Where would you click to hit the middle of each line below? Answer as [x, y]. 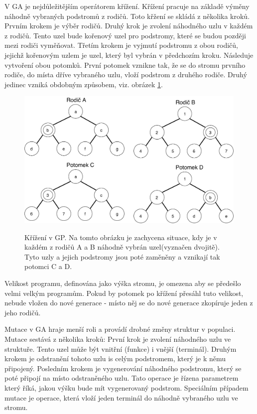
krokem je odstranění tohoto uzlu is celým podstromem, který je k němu [115, 358]
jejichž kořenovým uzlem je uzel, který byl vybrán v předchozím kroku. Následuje [129, 55]
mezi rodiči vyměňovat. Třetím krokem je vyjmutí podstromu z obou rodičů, [121, 45]
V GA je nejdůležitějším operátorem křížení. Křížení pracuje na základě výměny [127, 6]
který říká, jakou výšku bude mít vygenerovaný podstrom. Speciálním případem [127, 387]
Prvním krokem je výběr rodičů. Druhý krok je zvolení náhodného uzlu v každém [129, 26]
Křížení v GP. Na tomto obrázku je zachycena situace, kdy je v [121, 237]
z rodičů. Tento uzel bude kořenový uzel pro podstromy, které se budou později [125, 35]
